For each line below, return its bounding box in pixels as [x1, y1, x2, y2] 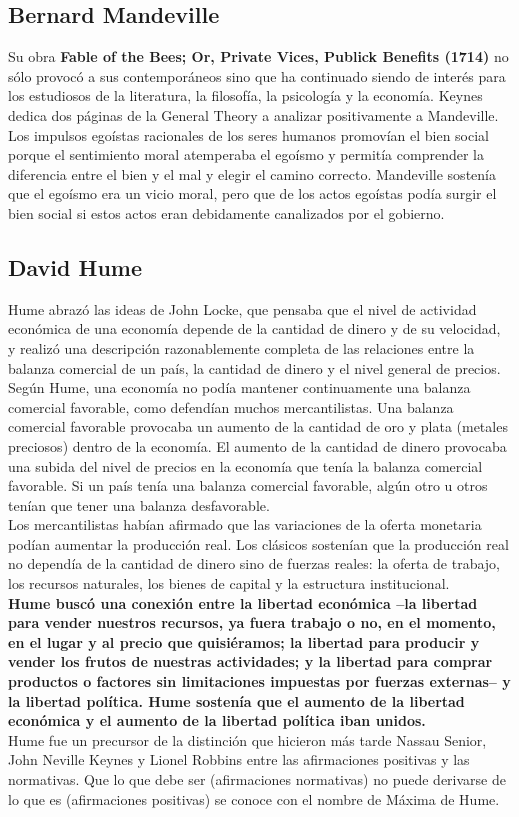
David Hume [8, 251, 143, 282]
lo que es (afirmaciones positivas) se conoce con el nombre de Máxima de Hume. [8, 788, 500, 809]
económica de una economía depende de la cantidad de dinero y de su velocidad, [8, 318, 501, 339]
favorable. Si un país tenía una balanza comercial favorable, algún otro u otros [8, 475, 488, 496]
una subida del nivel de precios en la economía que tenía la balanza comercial [8, 455, 483, 476]
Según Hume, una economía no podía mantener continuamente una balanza [8, 377, 471, 398]
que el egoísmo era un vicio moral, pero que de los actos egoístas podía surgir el [8, 183, 497, 204]
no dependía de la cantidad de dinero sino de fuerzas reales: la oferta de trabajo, [8, 553, 500, 574]
